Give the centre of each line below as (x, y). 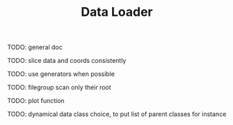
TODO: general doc (35, 47)
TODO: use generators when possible (61, 74)
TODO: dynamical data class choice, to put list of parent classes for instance (117, 114)
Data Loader (117, 12)
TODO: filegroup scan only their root (59, 88)
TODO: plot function (36, 101)
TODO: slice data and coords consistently (67, 61)
